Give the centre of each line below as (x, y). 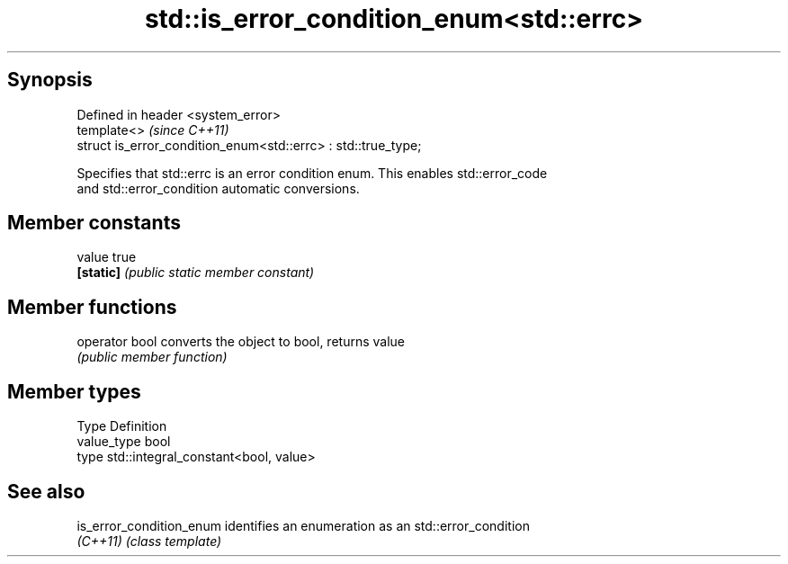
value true (107, 257)
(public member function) (152, 357)
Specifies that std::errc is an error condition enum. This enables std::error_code (312, 173)
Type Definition (122, 426)
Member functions (92, 307)
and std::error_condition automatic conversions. (218, 188)
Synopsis (50, 80)
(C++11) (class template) (149, 541)
